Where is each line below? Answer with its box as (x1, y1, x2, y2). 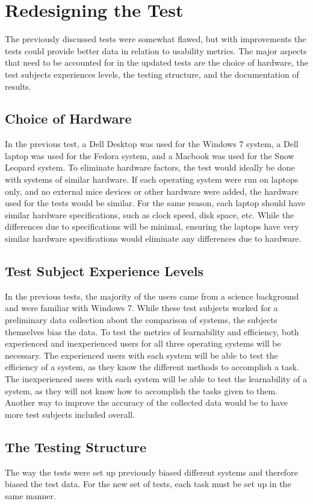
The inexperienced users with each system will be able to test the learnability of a (5, 373, 308, 385)
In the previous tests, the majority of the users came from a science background (5, 289, 299, 302)
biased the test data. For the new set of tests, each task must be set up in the (5, 477, 291, 490)
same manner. (5, 489, 56, 502)
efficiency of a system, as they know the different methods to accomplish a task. (5, 361, 299, 373)
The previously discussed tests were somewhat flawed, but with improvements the (5, 33, 306, 45)
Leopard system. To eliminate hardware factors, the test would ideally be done (5, 161, 295, 174)
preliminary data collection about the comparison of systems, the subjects (5, 313, 277, 326)
